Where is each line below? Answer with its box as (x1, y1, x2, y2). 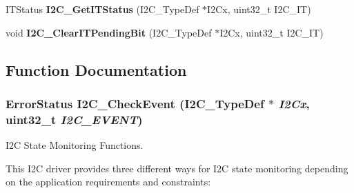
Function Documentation (6, 59, 187, 80)
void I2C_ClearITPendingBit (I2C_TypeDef (6, 25, 212, 39)
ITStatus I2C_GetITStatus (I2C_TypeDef (6, 2, 199, 16)
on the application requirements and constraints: (6, 174, 211, 189)
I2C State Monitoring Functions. (6, 138, 144, 152)
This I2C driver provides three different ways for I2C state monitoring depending (6, 161, 348, 175)
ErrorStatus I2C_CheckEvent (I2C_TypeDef (6, 94, 264, 112)
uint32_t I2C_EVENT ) (6, 110, 143, 128)
